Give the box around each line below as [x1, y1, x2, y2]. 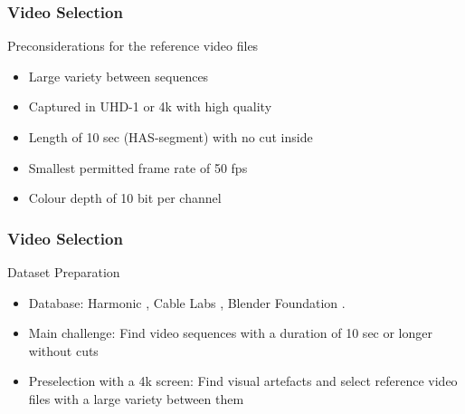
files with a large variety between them [28, 389, 244, 408]
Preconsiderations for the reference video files [7, 36, 259, 55]
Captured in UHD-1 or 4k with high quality [28, 97, 272, 116]
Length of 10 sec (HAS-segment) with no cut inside [28, 128, 313, 146]
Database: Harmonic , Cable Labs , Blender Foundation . [28, 293, 346, 312]
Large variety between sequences [28, 66, 209, 85]
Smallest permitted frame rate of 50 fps [28, 158, 248, 177]
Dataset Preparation [7, 263, 120, 281]
